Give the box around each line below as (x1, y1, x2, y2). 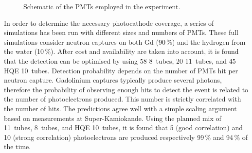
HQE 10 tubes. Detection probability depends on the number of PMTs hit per (4, 65, 238, 75)
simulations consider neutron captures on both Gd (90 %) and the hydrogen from (4, 36, 246, 47)
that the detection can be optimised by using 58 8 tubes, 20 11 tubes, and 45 (4, 55, 236, 66)
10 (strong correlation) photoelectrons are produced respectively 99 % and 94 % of (4, 132, 248, 142)
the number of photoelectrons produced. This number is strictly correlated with (4, 94, 241, 104)
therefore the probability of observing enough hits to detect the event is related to (4, 84, 249, 94)
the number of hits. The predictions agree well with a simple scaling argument (4, 103, 237, 113)
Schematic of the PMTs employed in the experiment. (23, 1, 180, 11)
